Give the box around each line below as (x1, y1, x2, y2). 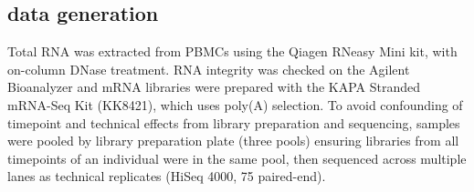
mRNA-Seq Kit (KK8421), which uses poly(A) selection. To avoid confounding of (7, 95, 463, 114)
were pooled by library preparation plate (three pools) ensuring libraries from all (7, 131, 459, 150)
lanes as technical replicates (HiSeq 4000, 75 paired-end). (7, 167, 326, 186)
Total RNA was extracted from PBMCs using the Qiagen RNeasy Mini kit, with (7, 42, 458, 61)
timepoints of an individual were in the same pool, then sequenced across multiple (7, 148, 467, 167)
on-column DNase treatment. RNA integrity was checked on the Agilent (7, 59, 410, 78)
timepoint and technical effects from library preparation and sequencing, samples (7, 113, 460, 132)
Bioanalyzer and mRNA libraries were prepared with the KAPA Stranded (7, 77, 421, 96)
